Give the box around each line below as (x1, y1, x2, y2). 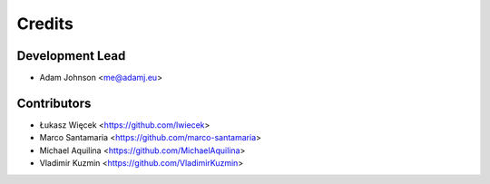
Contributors (16, 95, 92, 111)
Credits (16, 14, 74, 34)
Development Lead (16, 48, 126, 63)
